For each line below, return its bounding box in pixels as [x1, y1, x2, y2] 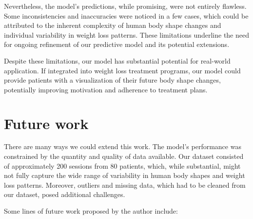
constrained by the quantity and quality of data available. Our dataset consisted [4, 151, 244, 161]
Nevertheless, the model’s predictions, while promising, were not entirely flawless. [4, 1, 247, 11]
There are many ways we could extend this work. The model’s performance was [4, 141, 241, 152]
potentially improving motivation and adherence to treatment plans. [4, 84, 208, 94]
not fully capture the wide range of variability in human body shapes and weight [4, 170, 245, 180]
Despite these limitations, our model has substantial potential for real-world [4, 55, 231, 66]
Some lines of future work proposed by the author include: [4, 206, 178, 216]
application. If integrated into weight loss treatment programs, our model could [4, 65, 241, 75]
